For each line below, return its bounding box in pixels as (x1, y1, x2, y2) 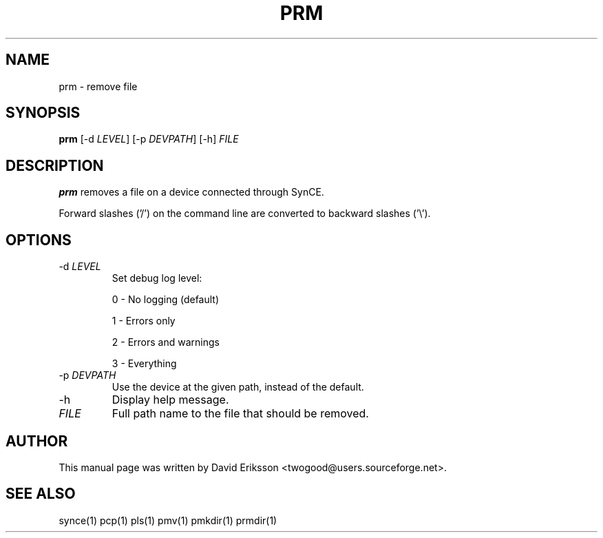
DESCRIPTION (6, 156, 104, 174)
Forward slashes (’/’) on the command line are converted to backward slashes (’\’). (59, 207, 431, 220)
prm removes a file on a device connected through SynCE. (59, 186, 324, 198)
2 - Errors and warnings (112, 336, 220, 349)
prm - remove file (59, 80, 138, 92)
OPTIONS (6, 231, 72, 249)
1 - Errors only (112, 315, 176, 327)
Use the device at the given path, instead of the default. (112, 381, 364, 393)
